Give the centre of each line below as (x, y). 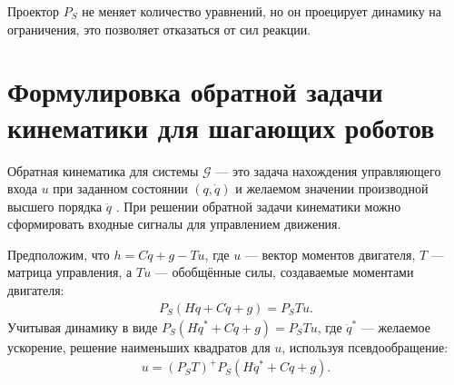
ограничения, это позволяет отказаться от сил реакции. (159, 29)
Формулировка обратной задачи (195, 91)
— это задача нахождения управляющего (328, 170)
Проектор (34, 11)
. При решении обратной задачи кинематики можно (258, 206)
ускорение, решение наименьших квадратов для (139, 346)
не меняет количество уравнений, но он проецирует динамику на (262, 11)
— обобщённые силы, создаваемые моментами (284, 272)
